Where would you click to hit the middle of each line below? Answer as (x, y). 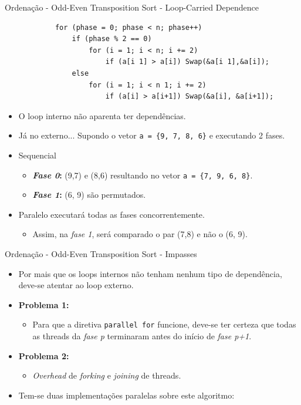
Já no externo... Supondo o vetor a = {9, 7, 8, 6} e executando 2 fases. (152, 135)
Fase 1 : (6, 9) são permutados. (89, 195)
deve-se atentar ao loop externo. (76, 285)
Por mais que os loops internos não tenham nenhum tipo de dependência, (150, 273)
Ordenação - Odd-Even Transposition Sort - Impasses (101, 254)
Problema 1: (44, 304)
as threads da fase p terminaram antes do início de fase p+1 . (142, 336)
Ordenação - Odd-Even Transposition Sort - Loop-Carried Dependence (132, 7)
